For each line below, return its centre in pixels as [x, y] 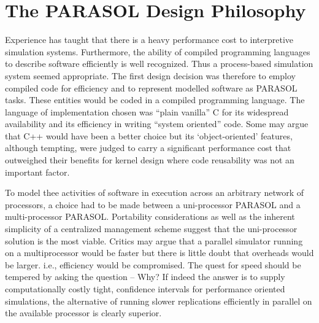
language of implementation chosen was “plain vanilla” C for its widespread [147, 111]
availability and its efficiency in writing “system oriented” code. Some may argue [157, 124]
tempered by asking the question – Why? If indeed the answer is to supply [145, 277]
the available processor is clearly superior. [83, 313]
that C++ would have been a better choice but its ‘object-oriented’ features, [149, 135]
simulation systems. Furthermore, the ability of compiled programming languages [158, 51]
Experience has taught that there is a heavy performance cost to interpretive [149, 40]
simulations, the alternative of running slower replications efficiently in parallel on [159, 301]
